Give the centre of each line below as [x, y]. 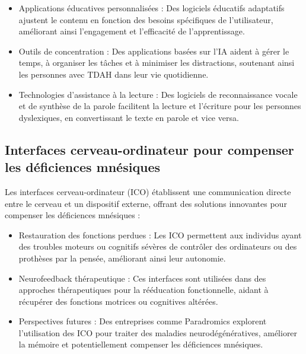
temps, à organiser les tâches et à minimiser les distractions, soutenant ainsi [157, 63]
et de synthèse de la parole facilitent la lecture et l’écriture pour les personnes [160, 106]
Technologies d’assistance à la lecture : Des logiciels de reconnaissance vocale [158, 94]
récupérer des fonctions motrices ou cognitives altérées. [118, 301]
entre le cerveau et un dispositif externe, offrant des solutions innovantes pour [146, 203]
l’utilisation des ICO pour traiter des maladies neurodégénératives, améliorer [158, 332]
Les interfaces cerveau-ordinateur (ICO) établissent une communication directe [148, 191]
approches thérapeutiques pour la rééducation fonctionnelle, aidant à [144, 290]
